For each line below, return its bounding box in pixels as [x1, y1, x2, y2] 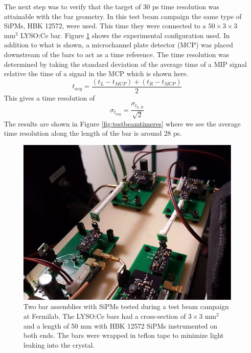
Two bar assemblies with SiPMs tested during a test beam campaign [23, 301, 229, 311]
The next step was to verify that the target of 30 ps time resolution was [4, 1, 219, 11]
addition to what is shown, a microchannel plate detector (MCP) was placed [4, 40, 233, 50]
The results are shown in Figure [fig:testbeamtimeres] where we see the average [4, 118, 241, 128]
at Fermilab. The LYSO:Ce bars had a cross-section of [23, 311, 186, 321]
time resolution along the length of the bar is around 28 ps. [4, 128, 182, 138]
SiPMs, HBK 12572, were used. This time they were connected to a [4, 21, 206, 31]
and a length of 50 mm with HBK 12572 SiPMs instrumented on [23, 320, 218, 331]
